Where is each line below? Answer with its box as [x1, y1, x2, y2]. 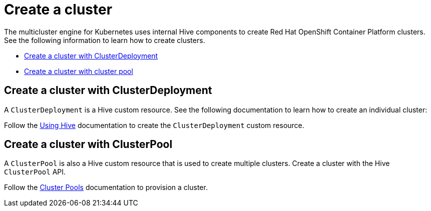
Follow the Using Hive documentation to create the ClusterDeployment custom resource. [4, 120, 304, 129]
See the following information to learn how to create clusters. [4, 35, 205, 44]
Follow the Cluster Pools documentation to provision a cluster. [4, 183, 208, 192]
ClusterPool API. [4, 167, 66, 176]
